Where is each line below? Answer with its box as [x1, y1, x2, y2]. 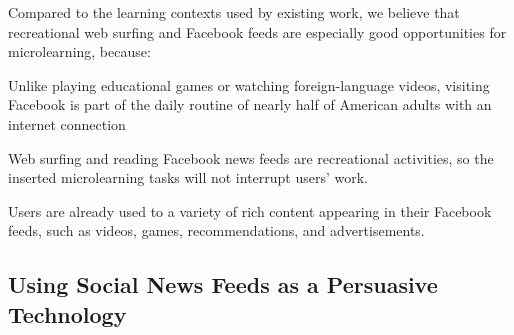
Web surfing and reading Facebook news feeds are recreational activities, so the [8, 147, 494, 168]
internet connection [8, 113, 126, 134]
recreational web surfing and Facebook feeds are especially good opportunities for [8, 21, 507, 42]
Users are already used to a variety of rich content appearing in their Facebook [8, 200, 492, 221]
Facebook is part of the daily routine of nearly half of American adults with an [8, 94, 492, 115]
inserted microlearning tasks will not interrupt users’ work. [8, 167, 369, 188]
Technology [8, 298, 127, 329]
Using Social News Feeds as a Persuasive [8, 269, 438, 300]
